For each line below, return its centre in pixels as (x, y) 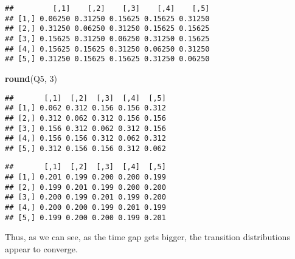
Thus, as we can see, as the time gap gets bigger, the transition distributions (147, 237)
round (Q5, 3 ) (31, 78)
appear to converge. (41, 249)
